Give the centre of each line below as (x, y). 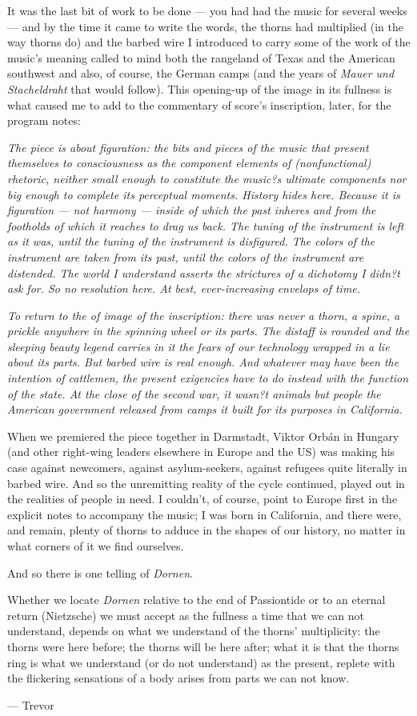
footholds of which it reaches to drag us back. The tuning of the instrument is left (206, 225)
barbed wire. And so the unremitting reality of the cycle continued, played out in (206, 483)
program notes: (44, 120)
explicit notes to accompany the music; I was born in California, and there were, (204, 514)
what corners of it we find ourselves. (96, 546)
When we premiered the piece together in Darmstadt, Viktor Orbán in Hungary (203, 436)
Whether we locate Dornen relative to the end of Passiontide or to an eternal (196, 600)
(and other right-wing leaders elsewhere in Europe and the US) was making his (201, 452)
